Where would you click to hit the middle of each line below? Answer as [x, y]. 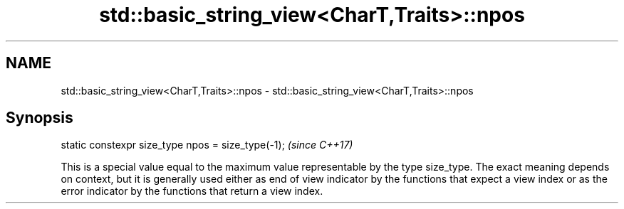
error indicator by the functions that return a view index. [192, 191]
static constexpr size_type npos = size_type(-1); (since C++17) [207, 145]
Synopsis [40, 118]
